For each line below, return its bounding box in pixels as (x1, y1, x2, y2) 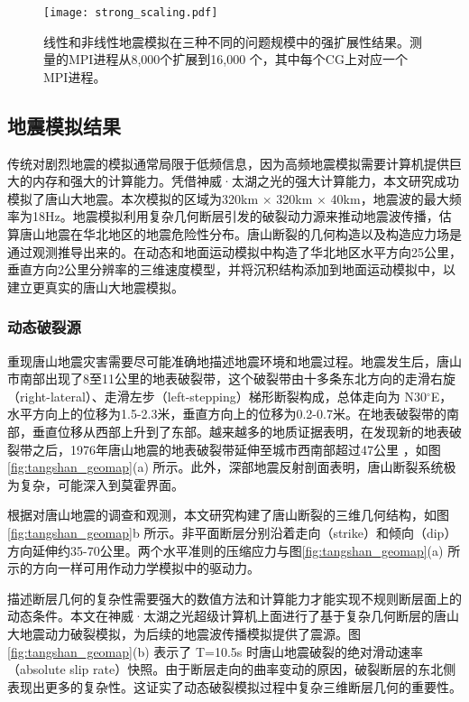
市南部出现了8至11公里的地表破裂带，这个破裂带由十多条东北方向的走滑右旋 (7, 369, 455, 388)
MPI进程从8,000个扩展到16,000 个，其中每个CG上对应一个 (68, 50, 408, 69)
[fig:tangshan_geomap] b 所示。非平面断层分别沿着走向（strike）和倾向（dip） (7, 522, 457, 541)
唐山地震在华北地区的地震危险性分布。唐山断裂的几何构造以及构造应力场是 (19, 225, 462, 244)
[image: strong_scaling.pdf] (43, 6, 218, 19)
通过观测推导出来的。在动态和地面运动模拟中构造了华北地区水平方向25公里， (7, 242, 462, 261)
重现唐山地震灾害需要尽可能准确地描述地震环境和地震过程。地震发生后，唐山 (7, 351, 462, 370)
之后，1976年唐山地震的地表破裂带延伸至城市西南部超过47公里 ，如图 (32, 439, 441, 458)
